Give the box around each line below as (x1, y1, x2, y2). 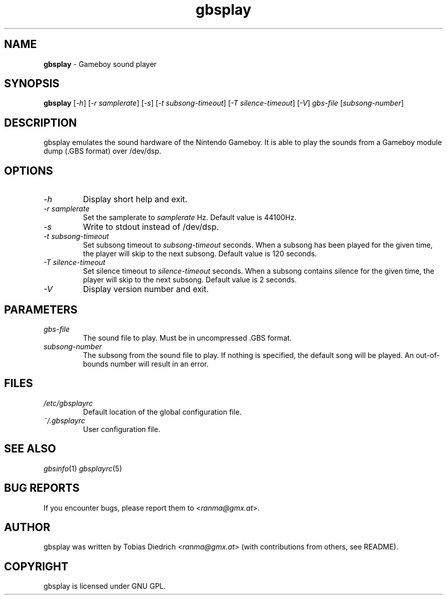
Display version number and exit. (83, 284, 209, 295)
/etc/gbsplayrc (43, 398, 93, 408)
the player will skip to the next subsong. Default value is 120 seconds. (83, 249, 317, 258)
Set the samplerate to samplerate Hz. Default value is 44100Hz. (83, 213, 296, 222)
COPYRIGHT (4, 560, 68, 573)
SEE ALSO (4, 442, 56, 456)
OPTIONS (4, 164, 53, 177)
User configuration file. (83, 424, 160, 434)
